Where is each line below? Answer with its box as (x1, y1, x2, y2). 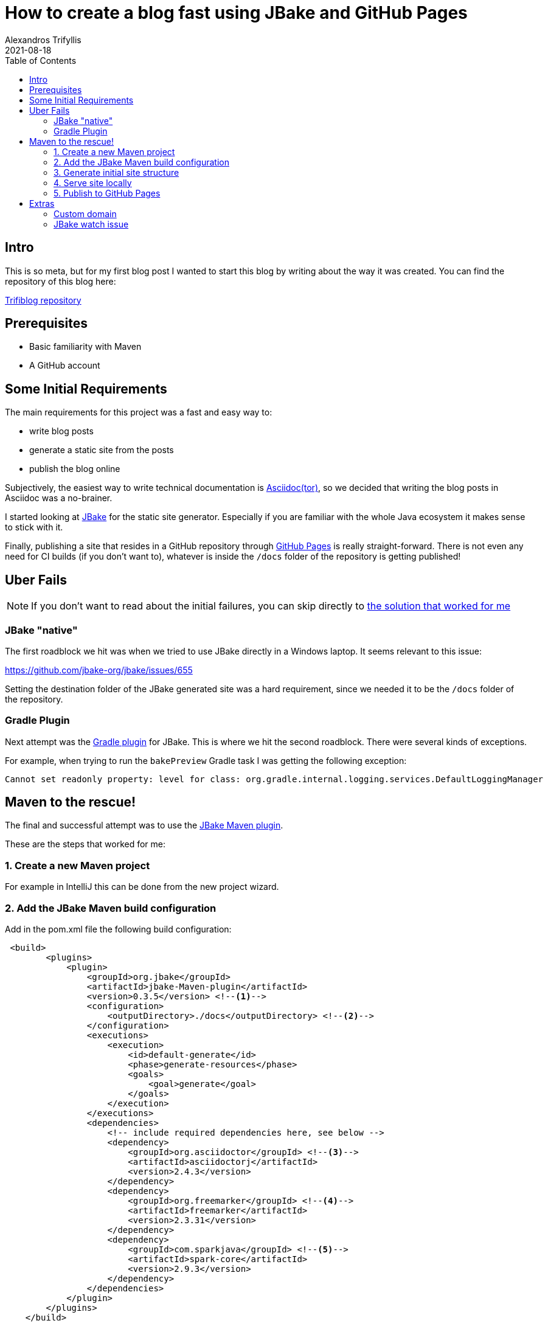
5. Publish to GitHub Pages (54, 187, 161, 198)
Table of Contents (5, 55, 77, 66)
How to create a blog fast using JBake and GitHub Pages (5, 2, 468, 23)
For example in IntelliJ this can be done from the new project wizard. (5, 881, 279, 892)
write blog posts (29, 426, 94, 437)
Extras (29, 198, 55, 209)
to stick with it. (5, 522, 63, 533)
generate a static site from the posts (29, 445, 174, 456)
